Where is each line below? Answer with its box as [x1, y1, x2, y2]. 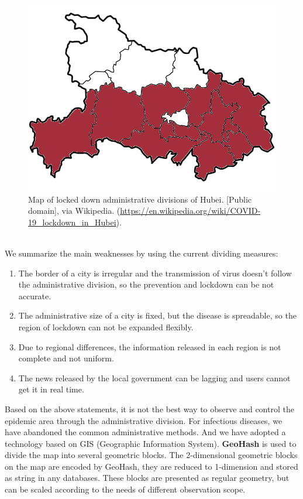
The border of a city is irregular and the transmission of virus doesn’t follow [18, 266, 292, 279]
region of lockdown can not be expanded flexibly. [18, 320, 194, 333]
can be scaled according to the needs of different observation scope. [5, 483, 246, 495]
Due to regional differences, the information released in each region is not [18, 340, 281, 353]
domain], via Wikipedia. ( [28, 204, 120, 217]
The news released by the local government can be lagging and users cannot [18, 371, 291, 384]
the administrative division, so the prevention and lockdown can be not [18, 278, 274, 290]
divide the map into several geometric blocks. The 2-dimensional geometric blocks [5, 449, 298, 461]
